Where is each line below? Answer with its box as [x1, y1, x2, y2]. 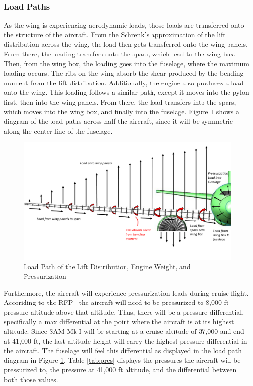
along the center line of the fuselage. [4, 125, 113, 136]
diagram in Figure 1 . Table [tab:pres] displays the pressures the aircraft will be [4, 355, 241, 365]
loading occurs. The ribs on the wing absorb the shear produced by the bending [4, 68, 244, 78]
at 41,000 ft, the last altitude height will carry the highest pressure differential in [4, 335, 247, 346]
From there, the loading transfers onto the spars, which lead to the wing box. [4, 49, 236, 58]
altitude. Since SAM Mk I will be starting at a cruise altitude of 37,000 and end [4, 326, 244, 336]
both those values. [4, 374, 58, 384]
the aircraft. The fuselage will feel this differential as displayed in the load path [4, 345, 242, 356]
